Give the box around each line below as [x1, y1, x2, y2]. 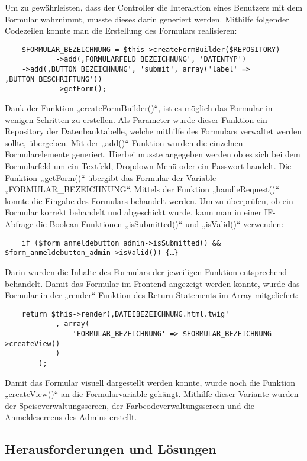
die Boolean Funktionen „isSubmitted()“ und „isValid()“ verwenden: [35, 218, 284, 230]
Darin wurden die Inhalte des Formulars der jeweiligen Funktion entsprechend [5, 265, 287, 278]
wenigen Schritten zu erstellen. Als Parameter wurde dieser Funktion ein [5, 113, 267, 125]
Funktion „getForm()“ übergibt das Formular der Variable [5, 171, 216, 183]
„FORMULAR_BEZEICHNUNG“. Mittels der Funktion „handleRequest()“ [5, 183, 280, 195]
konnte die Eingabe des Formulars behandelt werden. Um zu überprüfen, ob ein [5, 194, 293, 207]
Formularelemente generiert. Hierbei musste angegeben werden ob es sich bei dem [5, 148, 300, 160]
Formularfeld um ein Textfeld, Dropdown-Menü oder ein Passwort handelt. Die [5, 160, 292, 172]
